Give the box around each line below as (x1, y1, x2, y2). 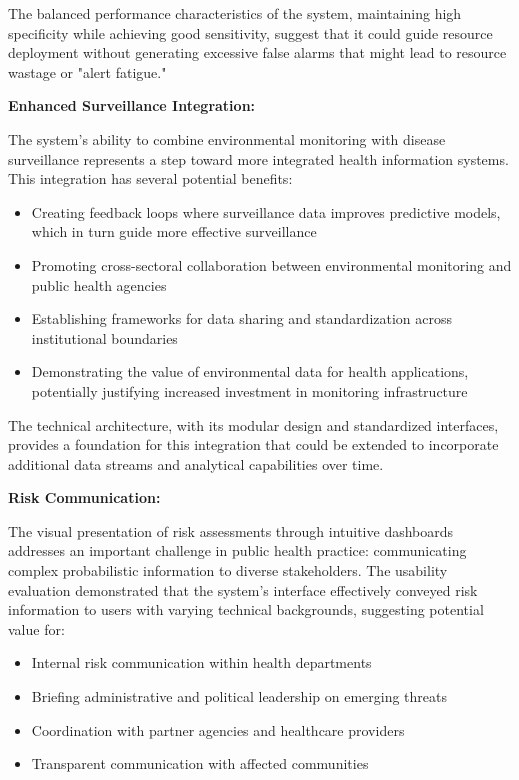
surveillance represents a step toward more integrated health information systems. (8, 148, 509, 169)
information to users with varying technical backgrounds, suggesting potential (8, 599, 484, 620)
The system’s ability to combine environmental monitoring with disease (8, 128, 446, 149)
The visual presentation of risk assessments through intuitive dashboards (8, 520, 454, 541)
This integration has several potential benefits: (8, 168, 293, 189)
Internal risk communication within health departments (31, 652, 372, 673)
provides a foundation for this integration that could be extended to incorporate (8, 434, 499, 455)
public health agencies (31, 274, 167, 295)
